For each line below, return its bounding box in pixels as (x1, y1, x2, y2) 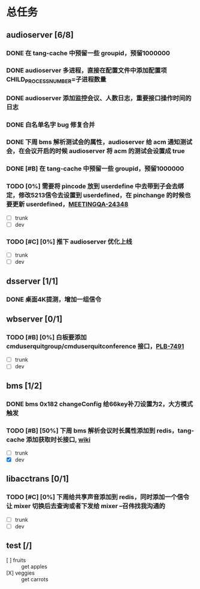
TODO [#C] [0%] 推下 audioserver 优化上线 (6, 238, 133, 246)
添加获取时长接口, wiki (26, 435, 91, 444)
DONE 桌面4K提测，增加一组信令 (6, 295, 102, 303)
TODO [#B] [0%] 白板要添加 (6, 333, 87, 341)
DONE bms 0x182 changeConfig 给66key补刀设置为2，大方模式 (6, 399, 193, 408)
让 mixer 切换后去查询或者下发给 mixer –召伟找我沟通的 (6, 502, 166, 510)
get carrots (21, 575, 49, 582)
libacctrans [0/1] (6, 474, 69, 484)
